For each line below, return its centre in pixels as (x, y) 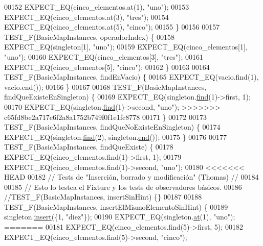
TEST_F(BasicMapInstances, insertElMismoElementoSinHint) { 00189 (116, 206)
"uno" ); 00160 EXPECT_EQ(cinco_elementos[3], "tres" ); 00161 (104, 56)
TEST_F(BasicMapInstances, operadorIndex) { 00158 (90, 36)
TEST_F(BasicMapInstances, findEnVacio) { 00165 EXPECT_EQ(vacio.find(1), (131, 77)
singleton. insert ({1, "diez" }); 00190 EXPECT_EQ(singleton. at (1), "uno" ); (120, 217)
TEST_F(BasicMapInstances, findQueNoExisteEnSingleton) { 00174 (112, 127)
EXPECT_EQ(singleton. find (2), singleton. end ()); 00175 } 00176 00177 (116, 137)
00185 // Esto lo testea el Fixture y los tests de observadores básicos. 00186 (123, 187)
